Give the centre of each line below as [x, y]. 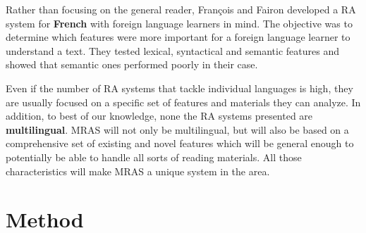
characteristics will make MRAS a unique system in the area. [138, 171]
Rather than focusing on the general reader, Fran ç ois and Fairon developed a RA [181, 9]
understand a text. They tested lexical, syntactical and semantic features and [172, 50]
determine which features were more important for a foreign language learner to [178, 37]
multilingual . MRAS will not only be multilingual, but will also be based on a [177, 129]
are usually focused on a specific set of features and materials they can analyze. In [183, 102]
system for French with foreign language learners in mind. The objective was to [179, 23]
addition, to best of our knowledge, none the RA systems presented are [159, 116]
